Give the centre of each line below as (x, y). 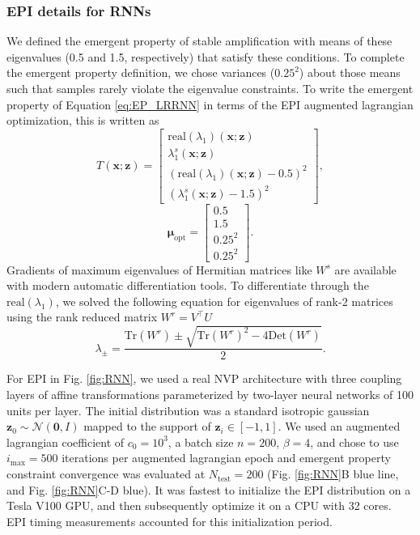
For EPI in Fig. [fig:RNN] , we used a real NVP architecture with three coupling (204, 378)
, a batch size (201, 442)
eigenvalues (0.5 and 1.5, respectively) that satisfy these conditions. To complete (206, 56)
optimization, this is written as (83, 120)
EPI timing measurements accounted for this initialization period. (170, 521)
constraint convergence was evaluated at (106, 474)
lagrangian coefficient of (66, 442)
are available (365, 269)
